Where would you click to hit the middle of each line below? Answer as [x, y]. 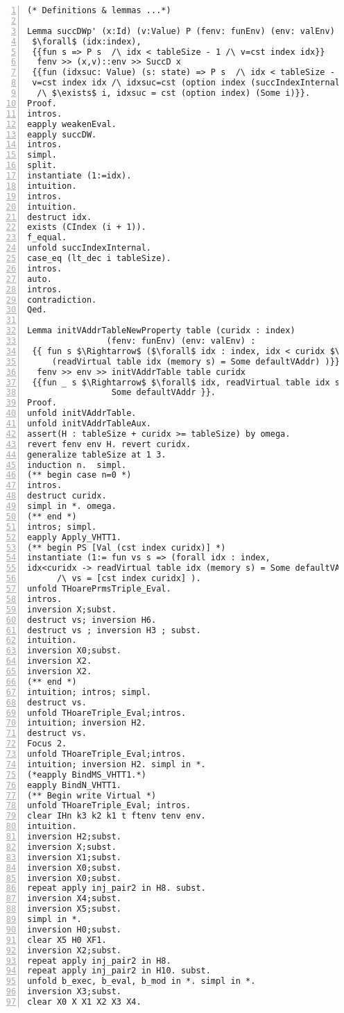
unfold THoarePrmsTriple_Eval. [99, 589]
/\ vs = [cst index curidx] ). [129, 579]
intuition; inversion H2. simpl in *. [117, 764]
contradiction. [62, 300]
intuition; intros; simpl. [89, 692]
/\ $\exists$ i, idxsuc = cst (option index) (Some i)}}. [174, 93]
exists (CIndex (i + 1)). [87, 227]
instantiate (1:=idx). [79, 176]
